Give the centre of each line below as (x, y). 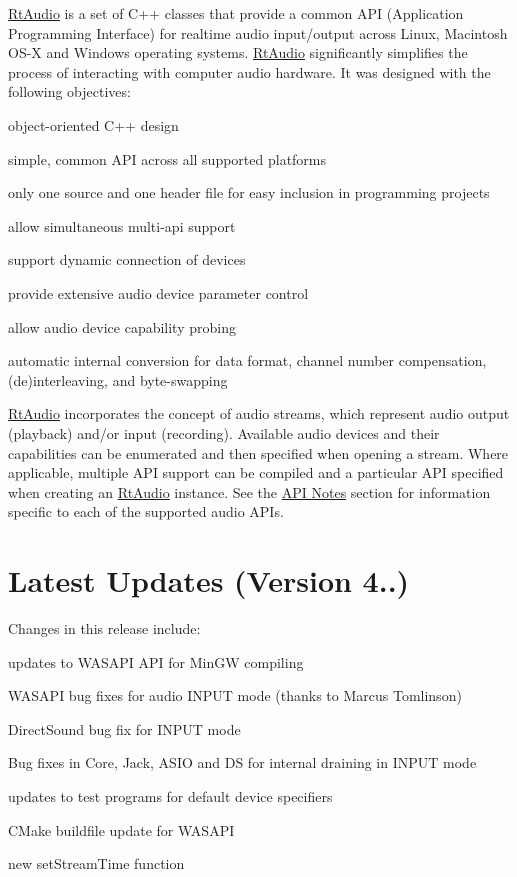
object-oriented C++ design (93, 124)
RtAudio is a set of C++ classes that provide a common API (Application (236, 13)
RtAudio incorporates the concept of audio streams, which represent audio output (259, 413)
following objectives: (69, 91)
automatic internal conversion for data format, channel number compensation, (247, 360)
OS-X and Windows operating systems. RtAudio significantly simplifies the (238, 52)
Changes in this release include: (104, 628)
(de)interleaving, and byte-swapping (118, 379)
